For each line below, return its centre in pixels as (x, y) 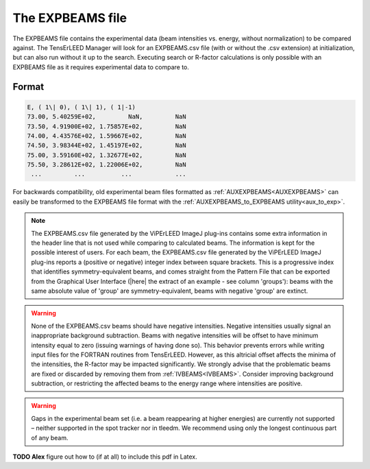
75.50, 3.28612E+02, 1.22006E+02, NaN (107, 165)
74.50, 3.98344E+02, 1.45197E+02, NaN (107, 145)
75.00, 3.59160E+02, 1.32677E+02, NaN (107, 155)
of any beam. (50, 437)
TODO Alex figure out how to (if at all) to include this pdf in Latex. (105, 457)
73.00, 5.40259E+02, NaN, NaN (107, 117)
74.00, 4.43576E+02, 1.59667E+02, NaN (107, 136)
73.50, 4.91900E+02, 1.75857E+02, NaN (107, 126)
